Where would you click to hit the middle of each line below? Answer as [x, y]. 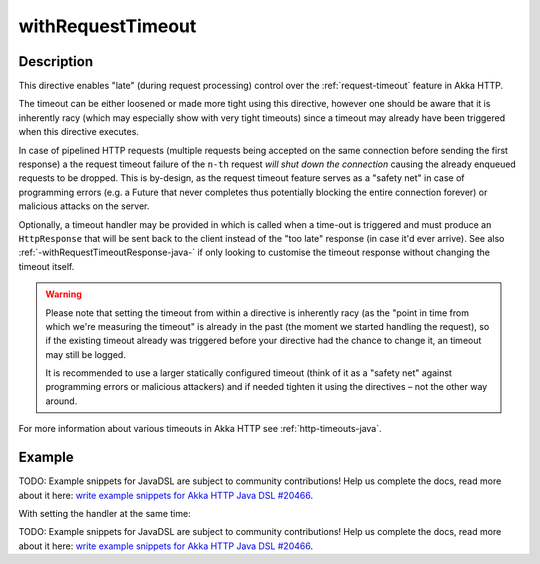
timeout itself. [46, 266]
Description [56, 61]
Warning [63, 294]
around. [61, 401]
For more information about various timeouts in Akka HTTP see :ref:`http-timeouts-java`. [200, 429]
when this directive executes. [79, 132]
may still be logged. [86, 354]
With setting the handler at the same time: [104, 513]
